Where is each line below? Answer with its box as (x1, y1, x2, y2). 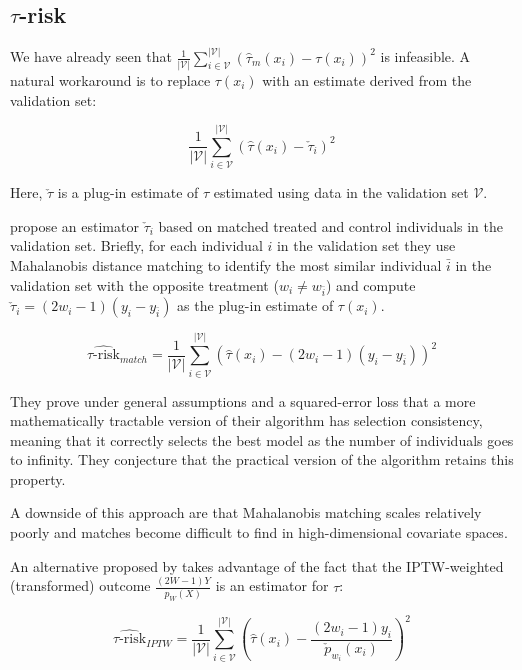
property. (10, 468, 66, 489)
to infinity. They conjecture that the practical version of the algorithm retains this (10, 449, 514, 470)
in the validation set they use (276, 235, 456, 256)
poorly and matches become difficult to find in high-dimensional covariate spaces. (10, 522, 508, 543)
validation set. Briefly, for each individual (10, 235, 263, 256)
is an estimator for (215, 575, 329, 596)
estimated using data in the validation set (213, 182, 469, 203)
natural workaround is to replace (10, 69, 211, 90)
